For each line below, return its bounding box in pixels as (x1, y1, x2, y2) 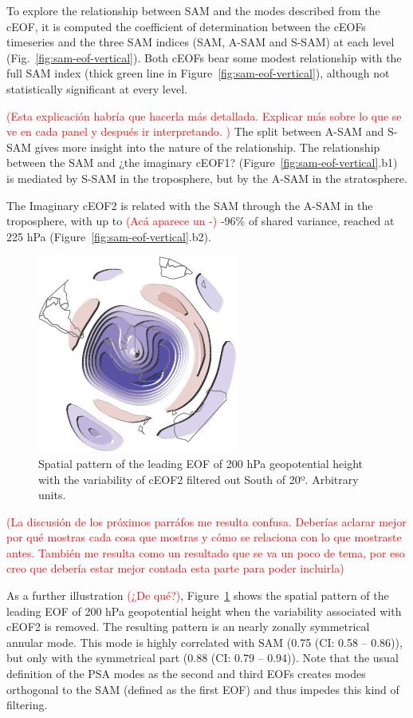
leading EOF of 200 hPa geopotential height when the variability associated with (6, 602, 402, 619)
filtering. (6, 696, 48, 713)
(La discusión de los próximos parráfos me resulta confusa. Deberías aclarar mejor (6, 513, 407, 530)
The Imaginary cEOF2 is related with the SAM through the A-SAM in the (6, 196, 373, 213)
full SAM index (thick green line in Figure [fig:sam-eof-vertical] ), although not (6, 65, 390, 81)
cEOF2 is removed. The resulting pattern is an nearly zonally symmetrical (6, 618, 370, 635)
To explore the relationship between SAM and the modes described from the (6, 2, 380, 18)
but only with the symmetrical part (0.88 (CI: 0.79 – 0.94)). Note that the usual (6, 649, 399, 666)
